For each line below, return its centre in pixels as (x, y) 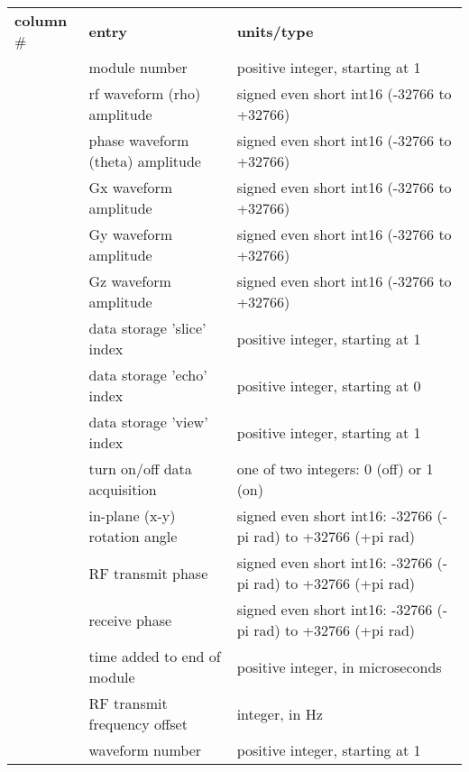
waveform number (145, 750)
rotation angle (133, 536)
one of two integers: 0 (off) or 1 (335, 469)
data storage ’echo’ (148, 375)
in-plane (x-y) (132, 515)
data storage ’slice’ (147, 328)
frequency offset (138, 724)
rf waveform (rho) (145, 93)
